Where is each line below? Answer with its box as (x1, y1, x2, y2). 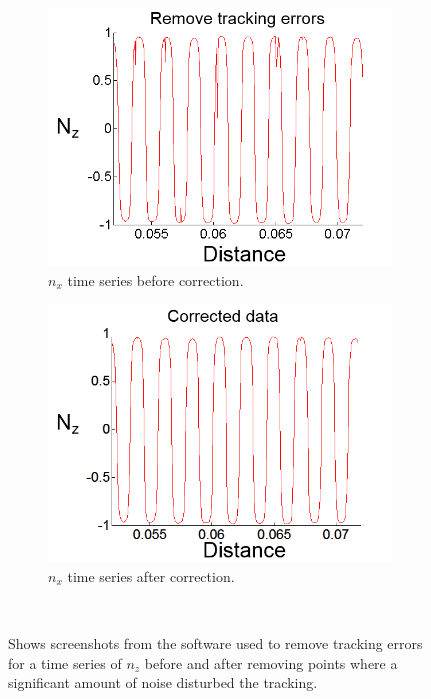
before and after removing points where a (144, 652, 398, 673)
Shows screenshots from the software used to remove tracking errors (8, 632, 423, 653)
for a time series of (8, 652, 122, 673)
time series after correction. (67, 565, 235, 586)
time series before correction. (67, 269, 244, 290)
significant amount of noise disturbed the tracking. (8, 672, 318, 693)
